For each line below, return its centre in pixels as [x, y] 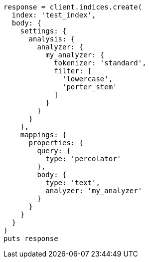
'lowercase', [88, 79]
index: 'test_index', [54, 15]
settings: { [43, 31]
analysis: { [52, 39]
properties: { [56, 143]
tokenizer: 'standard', [100, 63]
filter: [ [73, 71]
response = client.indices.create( [73, 7]
